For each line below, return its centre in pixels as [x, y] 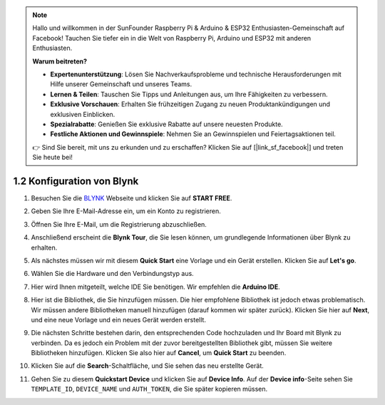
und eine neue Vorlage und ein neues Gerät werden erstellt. [119, 319]
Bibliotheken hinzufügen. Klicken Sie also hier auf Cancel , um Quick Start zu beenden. [159, 353]
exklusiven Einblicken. [83, 114]
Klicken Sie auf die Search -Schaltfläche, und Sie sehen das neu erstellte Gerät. [147, 366]
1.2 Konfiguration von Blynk [76, 181]
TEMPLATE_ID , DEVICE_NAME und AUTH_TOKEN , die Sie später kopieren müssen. [149, 389]
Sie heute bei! [52, 158]
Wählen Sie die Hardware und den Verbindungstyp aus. [112, 274]
